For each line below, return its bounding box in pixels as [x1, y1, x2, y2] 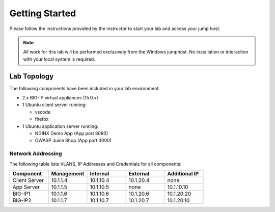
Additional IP [167, 170, 199, 177]
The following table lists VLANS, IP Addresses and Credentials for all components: [9, 161, 182, 167]
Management [51, 170, 85, 177]
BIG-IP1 [12, 190, 31, 197]
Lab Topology [9, 72, 54, 81]
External [128, 170, 150, 177]
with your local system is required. [23, 56, 95, 62]
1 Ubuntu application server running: [22, 123, 99, 129]
